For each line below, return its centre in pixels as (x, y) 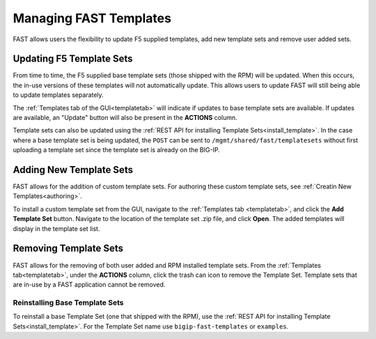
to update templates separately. (58, 95)
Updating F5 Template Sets (73, 59)
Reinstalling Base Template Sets (68, 303)
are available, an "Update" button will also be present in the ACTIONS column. (125, 118)
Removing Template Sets (68, 249)
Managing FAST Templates (92, 18)
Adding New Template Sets (73, 170)
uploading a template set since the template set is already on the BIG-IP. (117, 150)
